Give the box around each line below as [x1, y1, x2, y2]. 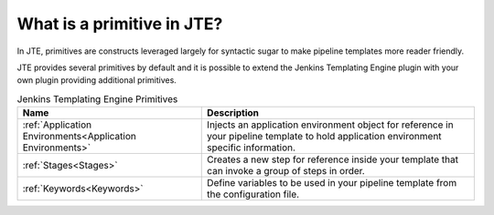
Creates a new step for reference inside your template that [207, 153, 459, 166]
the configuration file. [207, 188, 300, 200]
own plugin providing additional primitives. [16, 75, 177, 86]
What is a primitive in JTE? [16, 14, 223, 34]
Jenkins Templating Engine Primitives [16, 92, 178, 105]
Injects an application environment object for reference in [207, 118, 454, 131]
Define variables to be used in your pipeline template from [207, 177, 457, 189]
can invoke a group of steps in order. [207, 165, 365, 178]
